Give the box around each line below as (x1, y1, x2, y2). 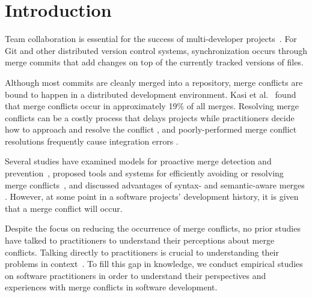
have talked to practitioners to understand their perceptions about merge (5, 234, 275, 247)
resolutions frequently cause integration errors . (5, 134, 179, 147)
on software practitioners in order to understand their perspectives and (5, 269, 266, 281)
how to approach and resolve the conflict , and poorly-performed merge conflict (5, 123, 297, 136)
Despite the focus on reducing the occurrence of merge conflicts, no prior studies (5, 222, 301, 235)
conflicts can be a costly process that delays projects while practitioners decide (5, 111, 295, 124)
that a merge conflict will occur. (5, 202, 123, 214)
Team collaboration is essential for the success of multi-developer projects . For (5, 32, 297, 45)
